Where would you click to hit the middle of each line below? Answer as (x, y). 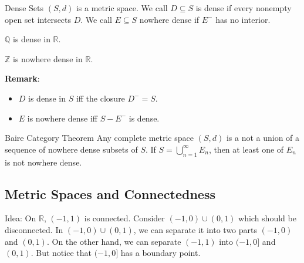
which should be (267, 218)
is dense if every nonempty (244, 8)
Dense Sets (24, 8)
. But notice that (61, 253)
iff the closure (100, 98)
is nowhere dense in (48, 58)
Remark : (22, 78)
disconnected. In (34, 229)
